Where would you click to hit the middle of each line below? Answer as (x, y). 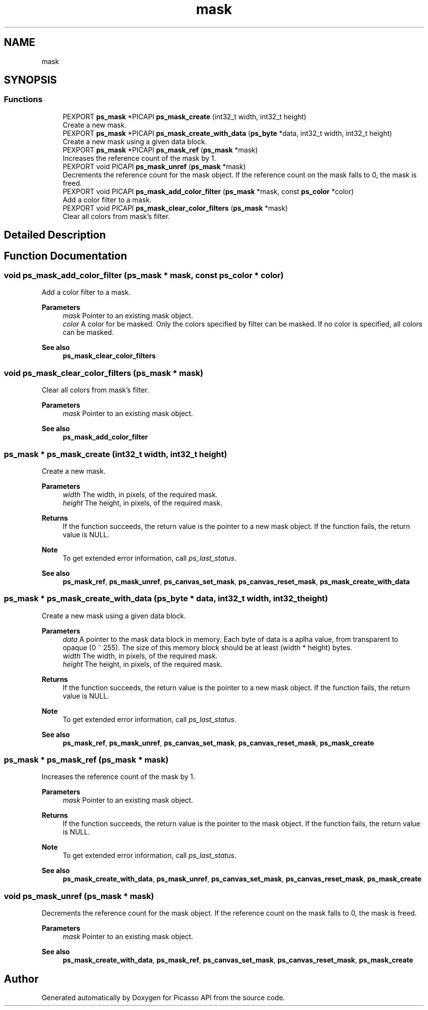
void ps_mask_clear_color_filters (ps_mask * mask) (104, 373)
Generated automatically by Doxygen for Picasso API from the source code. (163, 998)
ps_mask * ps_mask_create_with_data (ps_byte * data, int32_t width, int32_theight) (166, 599)
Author (21, 979)
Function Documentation (65, 256)
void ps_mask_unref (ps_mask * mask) (79, 896)
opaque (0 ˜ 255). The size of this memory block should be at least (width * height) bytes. (207, 647)
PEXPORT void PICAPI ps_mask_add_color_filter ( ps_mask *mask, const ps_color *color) (208, 191)
